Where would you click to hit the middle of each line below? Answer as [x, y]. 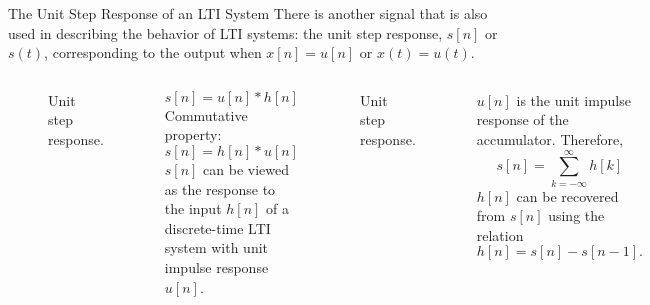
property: [193, 134]
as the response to [220, 188]
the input [193, 208]
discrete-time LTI [217, 227]
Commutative [206, 114]
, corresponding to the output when [153, 52]
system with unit [216, 247]
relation [500, 234]
